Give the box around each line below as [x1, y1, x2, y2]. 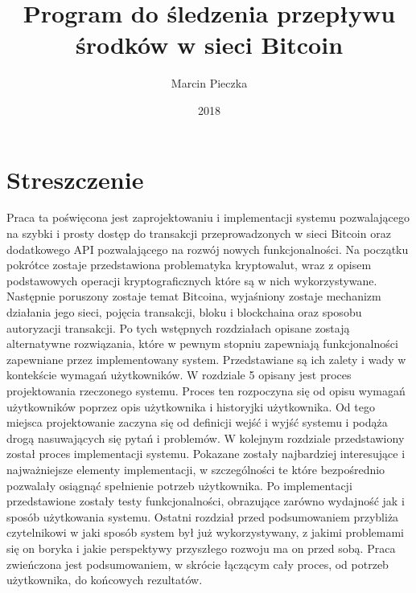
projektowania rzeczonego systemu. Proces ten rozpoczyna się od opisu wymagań [6, 382, 406, 399]
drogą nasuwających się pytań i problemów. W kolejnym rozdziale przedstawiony [6, 429, 405, 446]
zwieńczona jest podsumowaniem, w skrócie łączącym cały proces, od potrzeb [6, 555, 389, 572]
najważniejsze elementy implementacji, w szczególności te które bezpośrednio [6, 460, 385, 477]
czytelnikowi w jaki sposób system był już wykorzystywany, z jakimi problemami [6, 524, 404, 541]
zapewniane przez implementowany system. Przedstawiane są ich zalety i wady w [6, 350, 406, 367]
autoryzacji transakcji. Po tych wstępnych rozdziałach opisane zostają [6, 319, 350, 336]
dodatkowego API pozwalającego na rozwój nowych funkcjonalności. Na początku [6, 240, 409, 257]
